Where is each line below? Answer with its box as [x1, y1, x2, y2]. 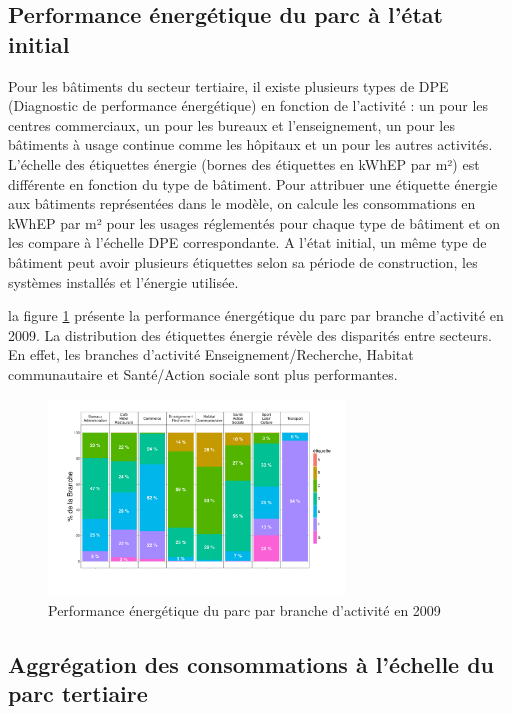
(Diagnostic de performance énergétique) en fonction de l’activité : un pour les [8, 95, 489, 116]
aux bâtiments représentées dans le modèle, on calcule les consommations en [8, 193, 476, 214]
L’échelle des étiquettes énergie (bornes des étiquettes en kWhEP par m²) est [8, 153, 480, 174]
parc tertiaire [8, 678, 148, 709]
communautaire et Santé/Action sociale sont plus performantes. [8, 363, 398, 384]
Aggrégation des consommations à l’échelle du [8, 648, 495, 679]
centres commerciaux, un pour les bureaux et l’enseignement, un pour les [8, 114, 455, 135]
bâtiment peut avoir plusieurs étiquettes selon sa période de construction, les [8, 251, 478, 272]
